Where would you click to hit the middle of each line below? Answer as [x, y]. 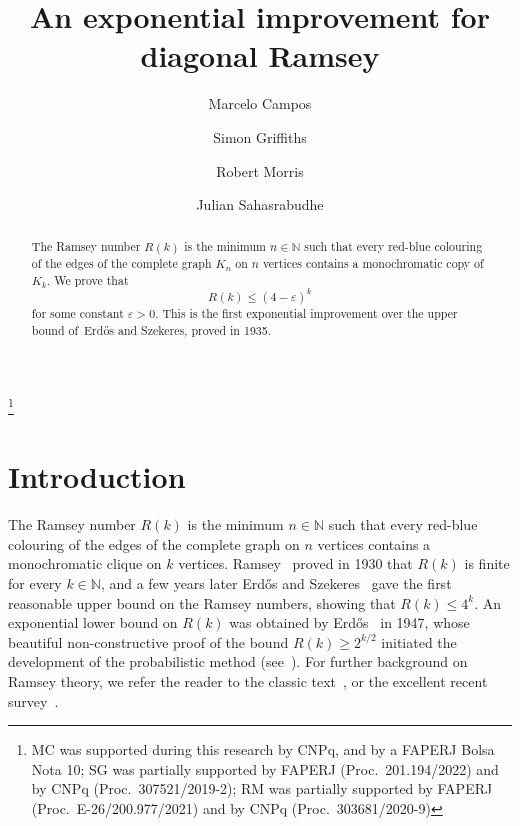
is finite [487, 563]
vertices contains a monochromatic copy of [373, 263]
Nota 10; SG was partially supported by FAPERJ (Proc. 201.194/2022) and [265, 768]
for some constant [77, 313]
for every [35, 582]
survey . [33, 700]
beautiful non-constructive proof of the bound [148, 641]
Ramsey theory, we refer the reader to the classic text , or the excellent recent [248, 680]
